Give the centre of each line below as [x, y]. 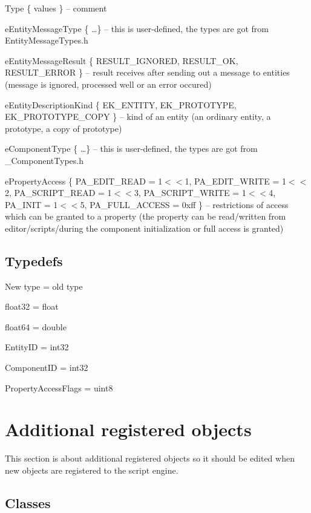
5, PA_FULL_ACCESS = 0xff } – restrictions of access [184, 204]
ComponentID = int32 [47, 368]
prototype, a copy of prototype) [64, 128]
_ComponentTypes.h [44, 160]
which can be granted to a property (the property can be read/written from [146, 216]
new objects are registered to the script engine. [92, 470]
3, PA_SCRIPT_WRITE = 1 [190, 193]
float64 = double [36, 326]
